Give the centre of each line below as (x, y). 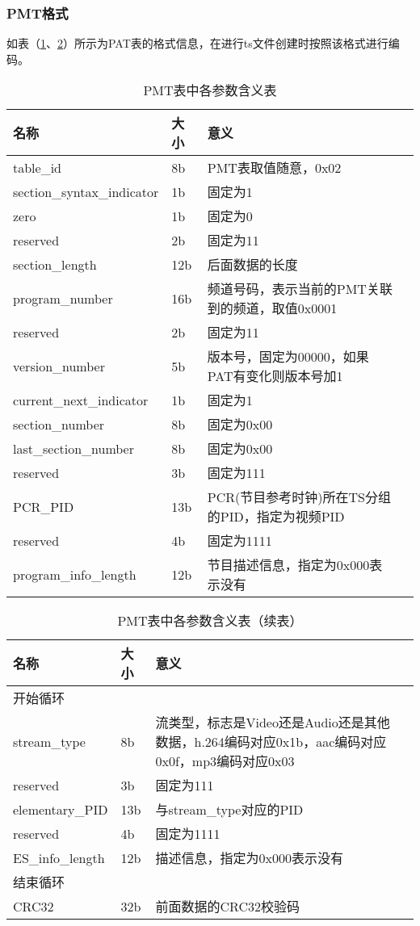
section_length (55, 264)
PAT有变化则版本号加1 (275, 376)
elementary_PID (61, 809)
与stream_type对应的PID (229, 810)
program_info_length (75, 574)
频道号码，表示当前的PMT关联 (300, 289)
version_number (59, 366)
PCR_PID (44, 506)
